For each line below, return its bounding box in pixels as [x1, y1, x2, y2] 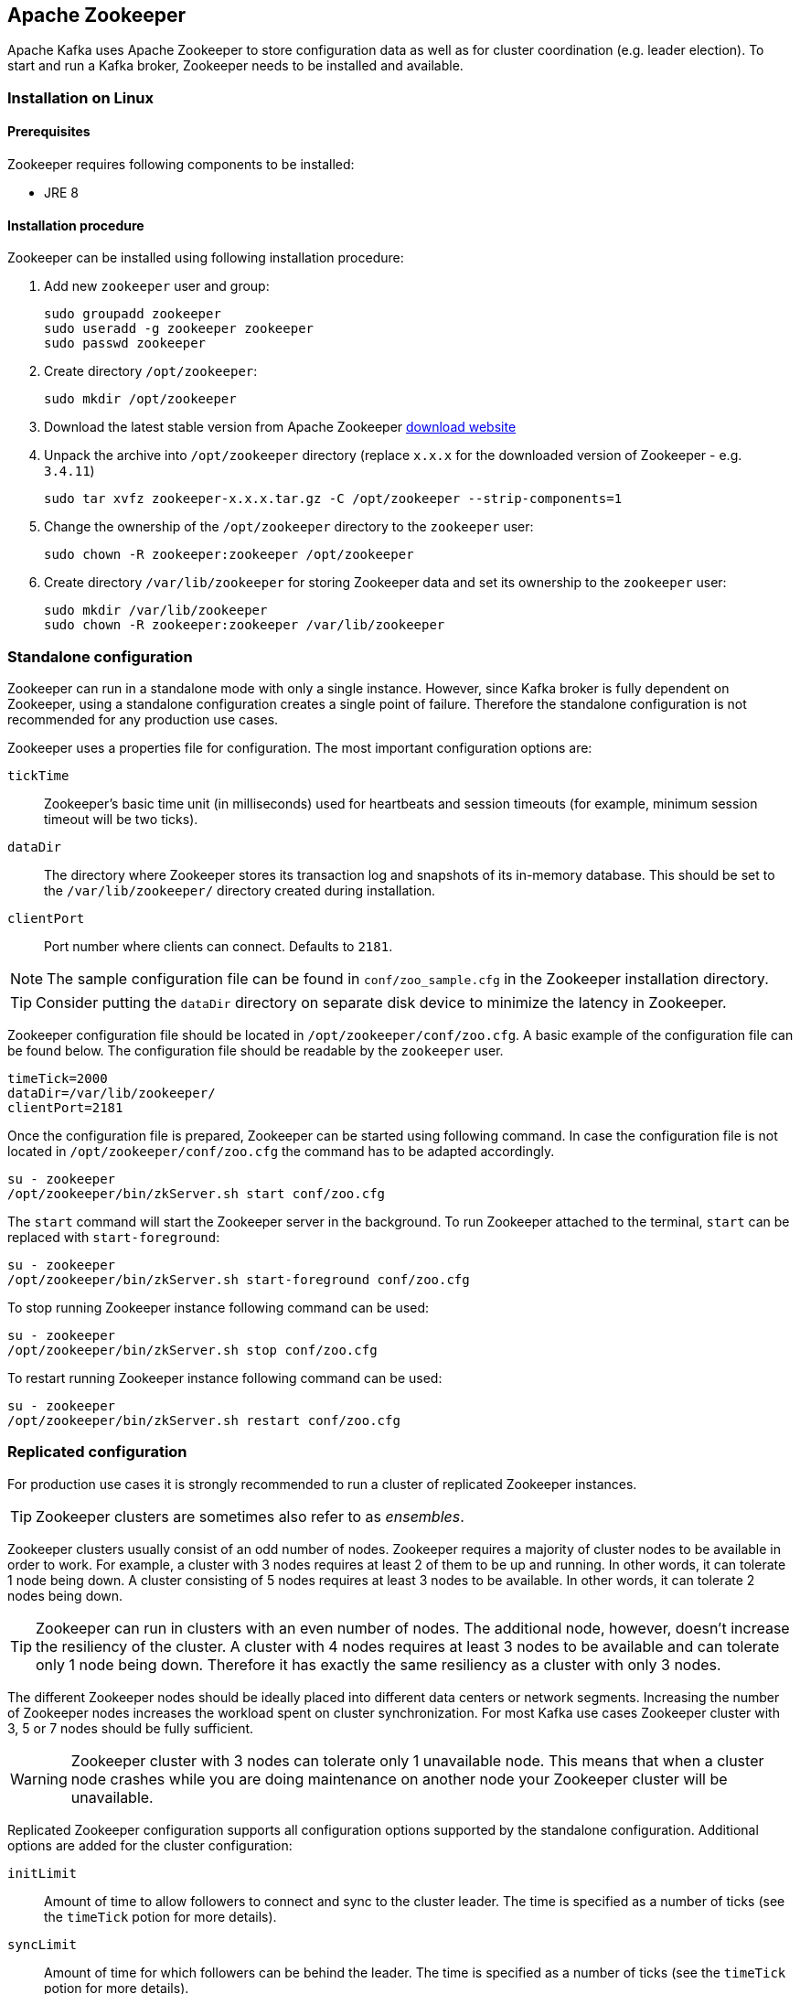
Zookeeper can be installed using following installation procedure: [7, 250, 404, 266]
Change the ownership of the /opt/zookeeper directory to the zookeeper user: [44, 519, 534, 535]
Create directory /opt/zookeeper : [44, 363, 258, 380]
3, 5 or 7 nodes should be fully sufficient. [7, 1720, 254, 1736]
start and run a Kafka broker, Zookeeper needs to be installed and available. [7, 58, 464, 74]
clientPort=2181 [7, 1099, 123, 1115]
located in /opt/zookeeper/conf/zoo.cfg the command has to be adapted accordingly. [7, 1142, 555, 1159]
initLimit [7, 1865, 77, 1881]
